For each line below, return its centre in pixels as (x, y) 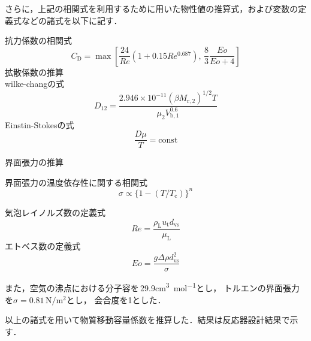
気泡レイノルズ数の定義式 (55, 212)
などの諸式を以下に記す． (72, 20)
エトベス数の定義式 (43, 246)
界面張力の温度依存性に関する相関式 (76, 182)
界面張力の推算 (34, 162)
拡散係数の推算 (34, 72)
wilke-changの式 (35, 84)
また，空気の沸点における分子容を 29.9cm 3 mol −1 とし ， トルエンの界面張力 (152, 287)
